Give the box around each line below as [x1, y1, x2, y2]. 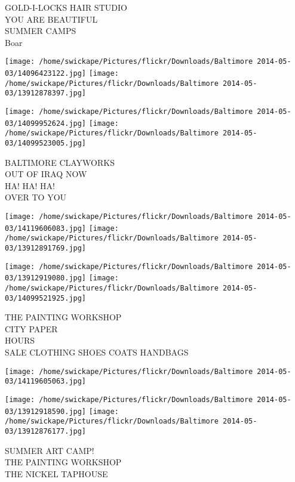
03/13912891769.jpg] [5, 243, 87, 252]
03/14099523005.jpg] [5, 138, 87, 147]
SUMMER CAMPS [5, 24, 76, 37]
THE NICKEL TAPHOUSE [5, 467, 108, 480]
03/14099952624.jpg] [5, 119, 87, 128]
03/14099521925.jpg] [5, 293, 87, 302]
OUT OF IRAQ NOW [5, 168, 87, 180]
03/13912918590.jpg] [5, 407, 87, 416]
